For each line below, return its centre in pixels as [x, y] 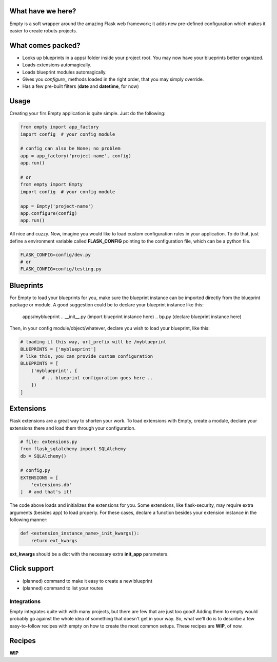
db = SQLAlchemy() [43, 456]
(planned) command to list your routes [63, 588]
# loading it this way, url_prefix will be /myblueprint [93, 342]
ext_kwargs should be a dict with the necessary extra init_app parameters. [89, 554]
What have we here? [43, 11]
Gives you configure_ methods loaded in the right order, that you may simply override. [113, 79]
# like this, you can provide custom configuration [87, 356]
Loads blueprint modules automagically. [65, 72]
